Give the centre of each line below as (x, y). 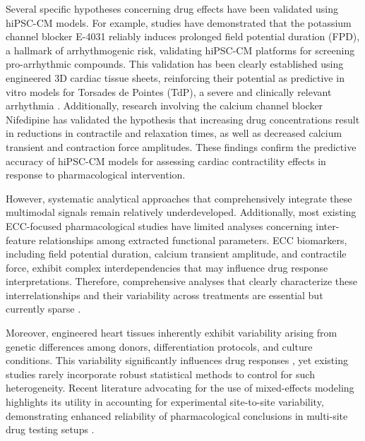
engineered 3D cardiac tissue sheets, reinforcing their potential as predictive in (175, 77)
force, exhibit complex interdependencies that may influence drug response (167, 267)
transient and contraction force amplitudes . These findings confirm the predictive (181, 146)
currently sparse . (43, 309)
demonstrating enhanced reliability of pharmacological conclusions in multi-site (177, 415)
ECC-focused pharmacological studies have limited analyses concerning (159, 225)
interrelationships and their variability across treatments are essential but (164, 295)
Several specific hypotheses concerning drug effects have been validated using (172, 8)
